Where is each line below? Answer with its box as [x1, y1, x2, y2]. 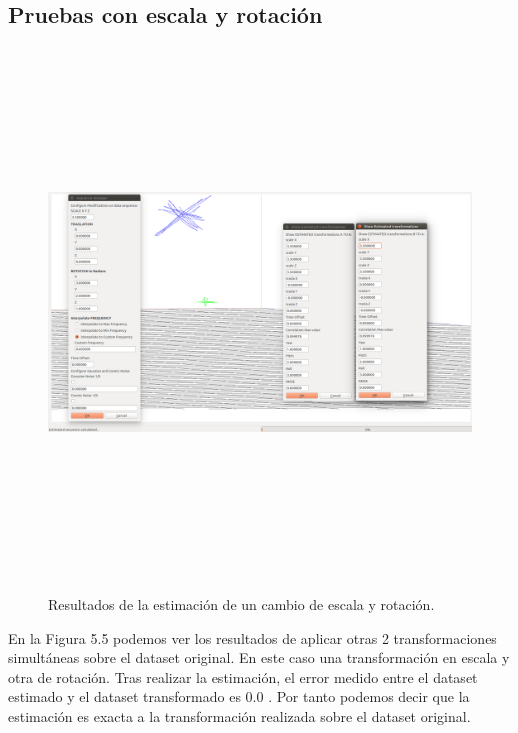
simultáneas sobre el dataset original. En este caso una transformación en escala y [8, 647, 510, 668]
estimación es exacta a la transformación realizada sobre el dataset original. [8, 705, 471, 726]
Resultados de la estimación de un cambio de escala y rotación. [48, 593, 435, 614]
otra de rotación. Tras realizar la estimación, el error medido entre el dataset [8, 666, 478, 687]
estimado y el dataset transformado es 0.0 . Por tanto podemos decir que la [8, 686, 470, 707]
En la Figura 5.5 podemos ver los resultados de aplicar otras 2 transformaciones [8, 627, 497, 648]
